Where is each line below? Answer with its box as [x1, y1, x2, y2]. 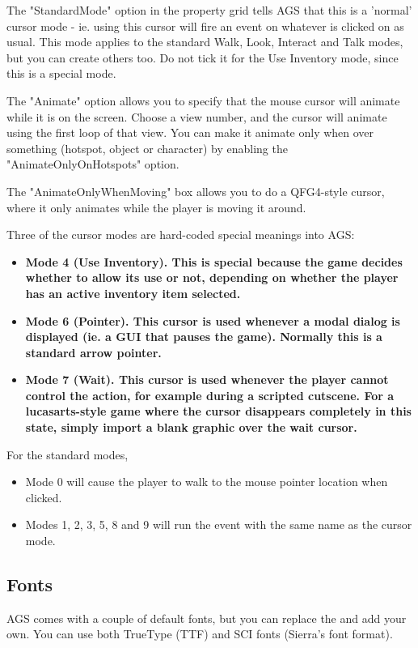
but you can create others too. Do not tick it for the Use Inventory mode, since [6, 49, 399, 66]
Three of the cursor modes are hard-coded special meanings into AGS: [6, 226, 355, 243]
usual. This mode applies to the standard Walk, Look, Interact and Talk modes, [6, 33, 403, 50]
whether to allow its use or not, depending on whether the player [25, 269, 399, 286]
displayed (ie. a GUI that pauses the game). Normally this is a [25, 328, 382, 345]
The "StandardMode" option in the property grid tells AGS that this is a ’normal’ [6, 2, 412, 18]
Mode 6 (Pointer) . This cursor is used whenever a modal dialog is [25, 312, 400, 329]
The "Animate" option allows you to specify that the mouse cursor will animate [6, 92, 400, 109]
